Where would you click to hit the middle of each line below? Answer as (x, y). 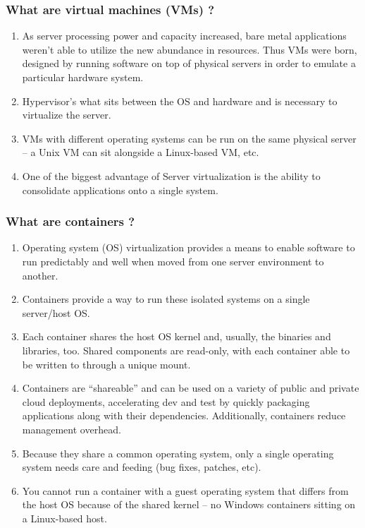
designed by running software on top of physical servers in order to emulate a (189, 63)
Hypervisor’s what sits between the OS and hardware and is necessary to (180, 101)
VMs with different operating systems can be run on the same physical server (189, 138)
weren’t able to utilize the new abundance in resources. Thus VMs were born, (190, 49)
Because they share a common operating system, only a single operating (178, 453)
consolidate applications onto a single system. (120, 190)
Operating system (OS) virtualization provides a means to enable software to (188, 247)
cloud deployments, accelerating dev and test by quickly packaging (166, 401)
